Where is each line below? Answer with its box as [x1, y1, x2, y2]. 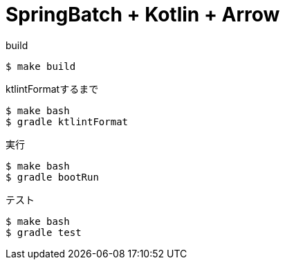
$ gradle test [6, 226, 82, 238]
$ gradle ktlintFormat [6, 116, 129, 127]
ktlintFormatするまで [6, 82, 99, 95]
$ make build [6, 60, 76, 72]
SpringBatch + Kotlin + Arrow [6, 3, 280, 26]
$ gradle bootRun [6, 171, 99, 183]
